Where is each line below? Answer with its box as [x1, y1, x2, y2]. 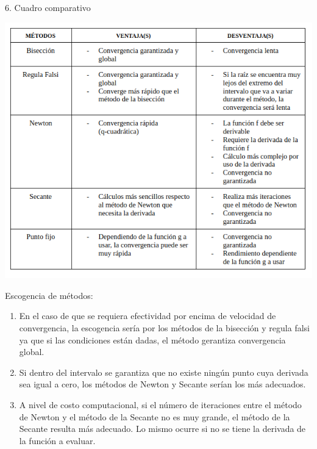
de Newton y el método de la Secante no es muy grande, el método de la [19, 410, 290, 423]
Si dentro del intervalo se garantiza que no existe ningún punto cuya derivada [19, 365, 308, 378]
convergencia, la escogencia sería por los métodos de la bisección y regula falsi [19, 321, 310, 334]
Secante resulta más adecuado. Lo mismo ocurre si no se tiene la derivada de [19, 422, 306, 435]
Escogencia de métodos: [5, 289, 93, 301]
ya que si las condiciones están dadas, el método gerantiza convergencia [19, 333, 286, 346]
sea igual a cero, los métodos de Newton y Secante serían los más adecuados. [19, 378, 306, 390]
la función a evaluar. [19, 434, 96, 447]
